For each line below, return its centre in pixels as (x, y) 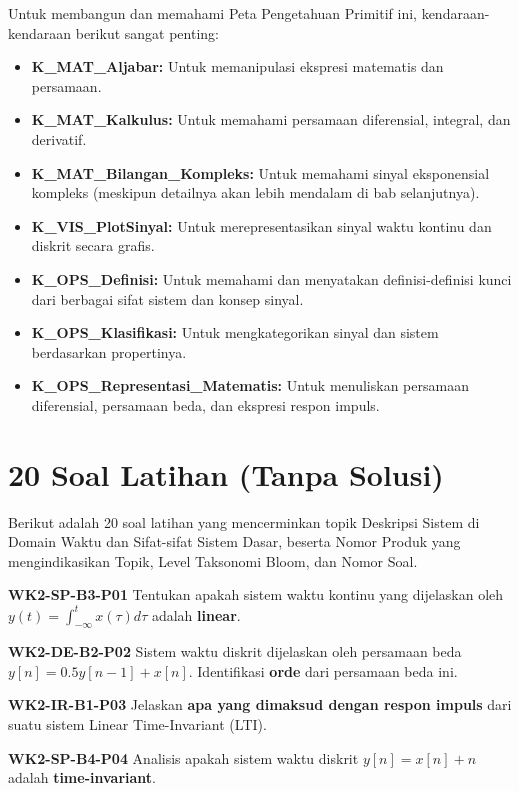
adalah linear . (196, 614)
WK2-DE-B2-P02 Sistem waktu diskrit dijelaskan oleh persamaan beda (235, 651)
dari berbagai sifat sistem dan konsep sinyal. (167, 298)
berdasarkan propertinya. (109, 351)
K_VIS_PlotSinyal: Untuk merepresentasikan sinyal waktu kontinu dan (261, 225)
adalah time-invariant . (82, 777)
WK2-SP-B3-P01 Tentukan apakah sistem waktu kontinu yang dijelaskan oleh (256, 594)
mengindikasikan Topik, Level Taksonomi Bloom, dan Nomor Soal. (213, 560)
